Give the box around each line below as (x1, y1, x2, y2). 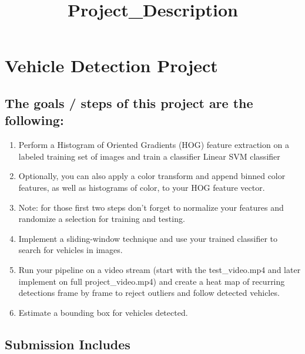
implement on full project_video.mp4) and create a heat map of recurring (18, 275, 285, 287)
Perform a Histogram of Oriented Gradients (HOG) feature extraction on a (18, 139, 289, 151)
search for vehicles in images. (18, 244, 123, 256)
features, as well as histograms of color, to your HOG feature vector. (18, 181, 265, 193)
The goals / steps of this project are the (5, 93, 253, 112)
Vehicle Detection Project (5, 53, 218, 77)
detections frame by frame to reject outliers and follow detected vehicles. (18, 286, 280, 299)
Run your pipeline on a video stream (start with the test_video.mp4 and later (18, 263, 301, 275)
